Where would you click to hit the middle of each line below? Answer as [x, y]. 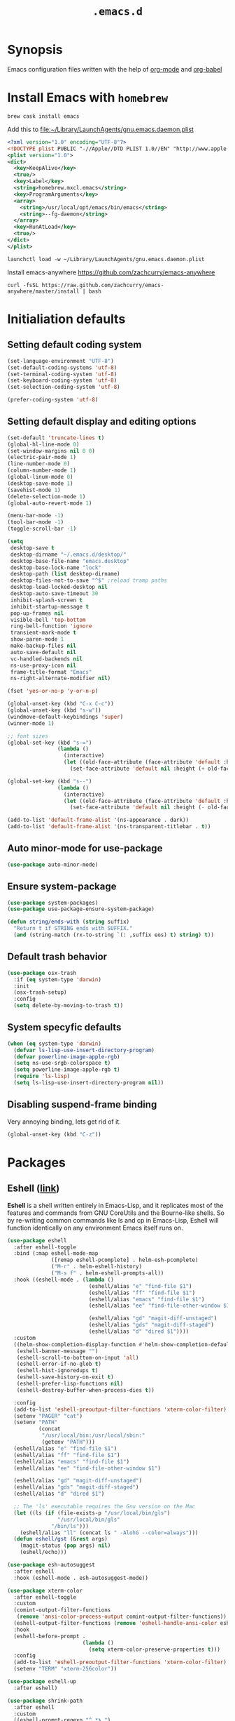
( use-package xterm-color [45, 1590]
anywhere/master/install [43, 291]
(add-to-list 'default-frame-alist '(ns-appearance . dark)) [98, 820]
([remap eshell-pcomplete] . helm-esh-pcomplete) [125, 1260]
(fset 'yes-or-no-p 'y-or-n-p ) [53, 691]
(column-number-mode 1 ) [42, 471]
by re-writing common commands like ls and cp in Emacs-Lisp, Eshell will [113, 1220]
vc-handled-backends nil [46, 659]
